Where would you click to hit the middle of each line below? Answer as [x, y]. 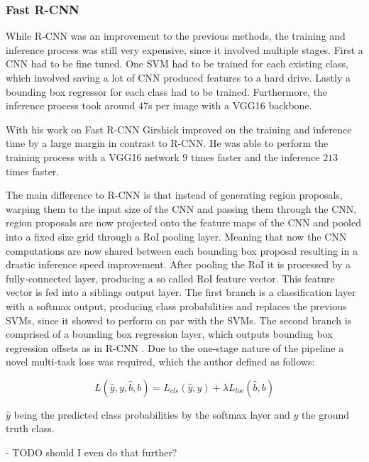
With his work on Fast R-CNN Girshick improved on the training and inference [179, 129]
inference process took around [71, 105]
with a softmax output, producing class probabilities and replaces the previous [176, 306]
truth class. [30, 428]
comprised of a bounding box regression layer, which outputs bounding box [169, 334]
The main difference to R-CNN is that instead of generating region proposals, [174, 195]
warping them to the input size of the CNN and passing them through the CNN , [181, 208]
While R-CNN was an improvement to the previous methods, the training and [176, 36]
